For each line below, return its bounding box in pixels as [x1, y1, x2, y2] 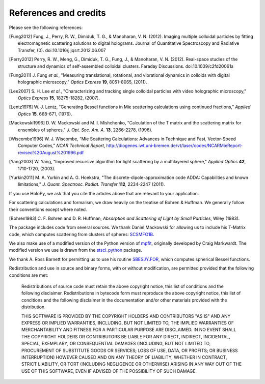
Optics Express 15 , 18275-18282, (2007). [18, 95, 100, 101]
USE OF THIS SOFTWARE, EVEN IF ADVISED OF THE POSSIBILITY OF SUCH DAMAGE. [21, 368, 197, 374]
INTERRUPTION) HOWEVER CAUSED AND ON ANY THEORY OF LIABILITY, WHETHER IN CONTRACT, [21, 354, 227, 360]
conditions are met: [9, 272, 49, 278]
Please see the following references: [9, 25, 83, 30]
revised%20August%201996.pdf [18, 149, 84, 155]
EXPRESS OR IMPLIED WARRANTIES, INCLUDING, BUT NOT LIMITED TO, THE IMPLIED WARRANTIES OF [21, 320, 234, 325]
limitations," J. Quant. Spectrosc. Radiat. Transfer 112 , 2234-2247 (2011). [18, 181, 165, 187]
